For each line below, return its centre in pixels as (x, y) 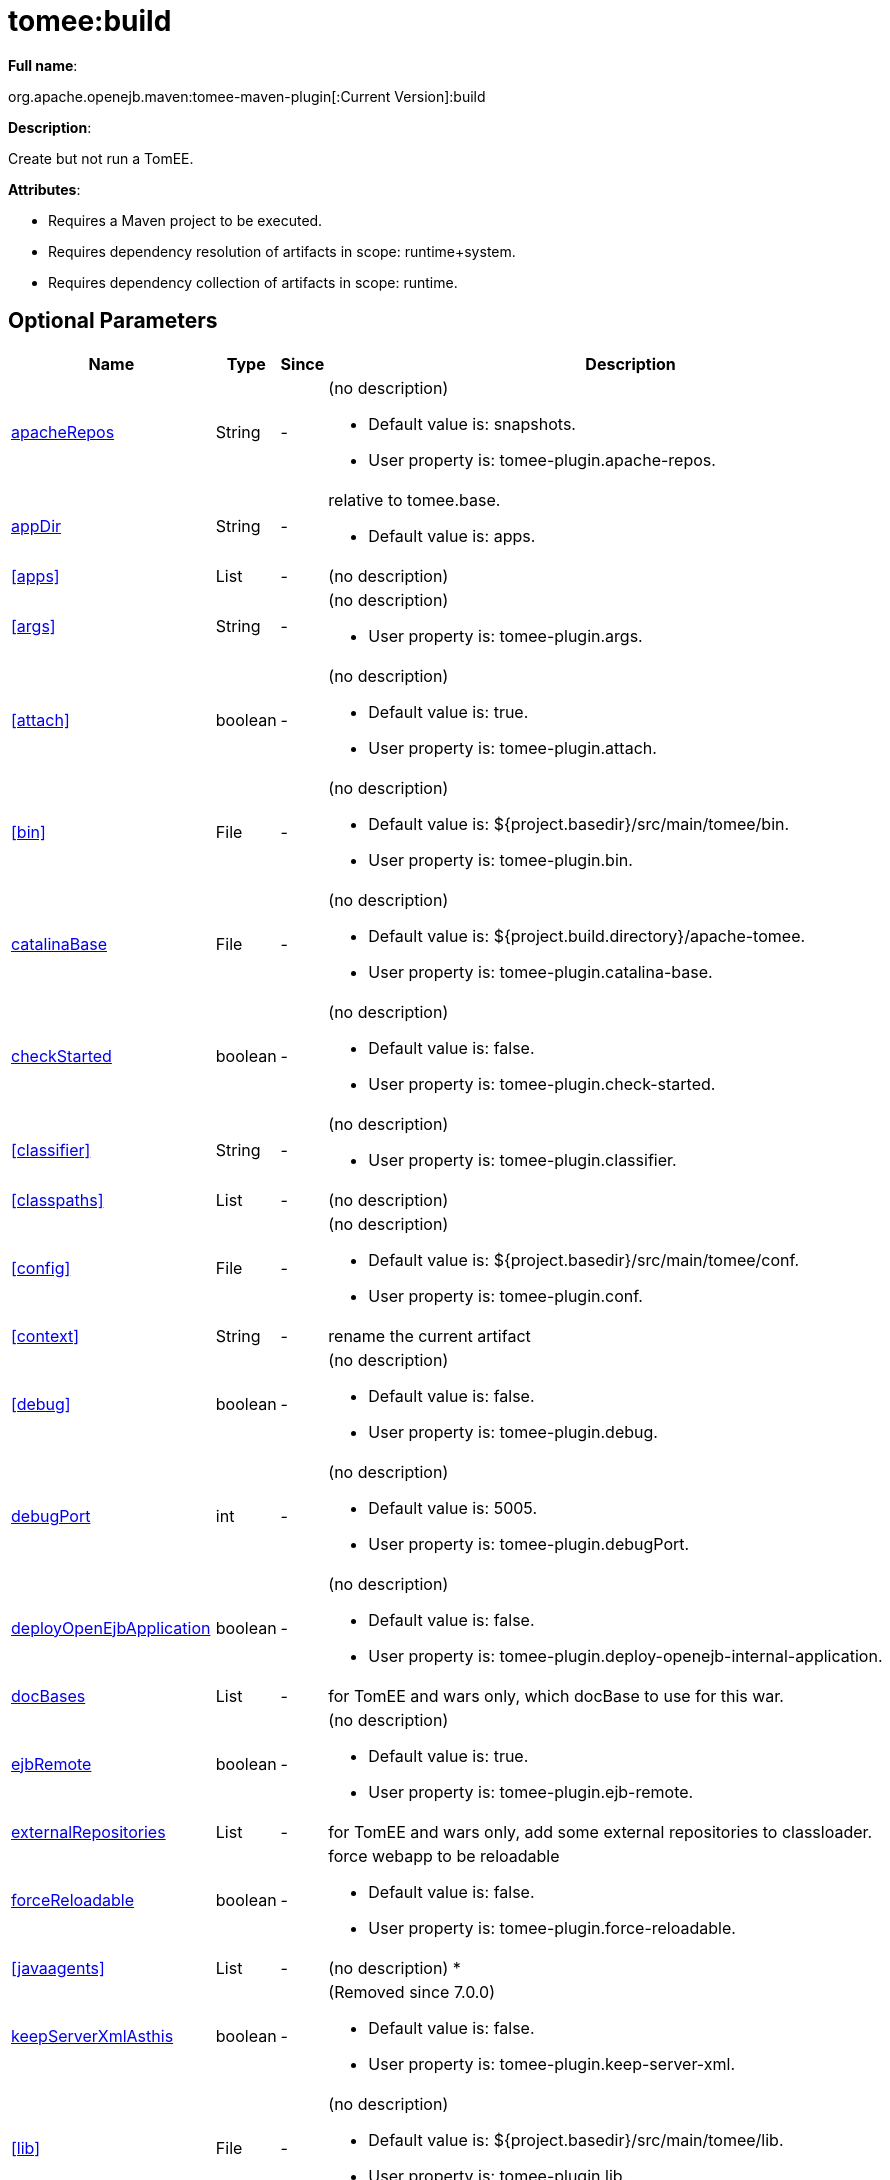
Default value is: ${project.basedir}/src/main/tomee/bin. (579, 823)
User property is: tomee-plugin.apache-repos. (542, 459)
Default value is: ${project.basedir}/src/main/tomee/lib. (576, 2139)
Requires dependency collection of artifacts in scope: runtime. (253, 282)
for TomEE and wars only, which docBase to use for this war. (556, 1695)
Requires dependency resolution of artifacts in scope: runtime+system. (282, 251)
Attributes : (44, 189)
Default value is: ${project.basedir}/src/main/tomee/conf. (584, 1259)
